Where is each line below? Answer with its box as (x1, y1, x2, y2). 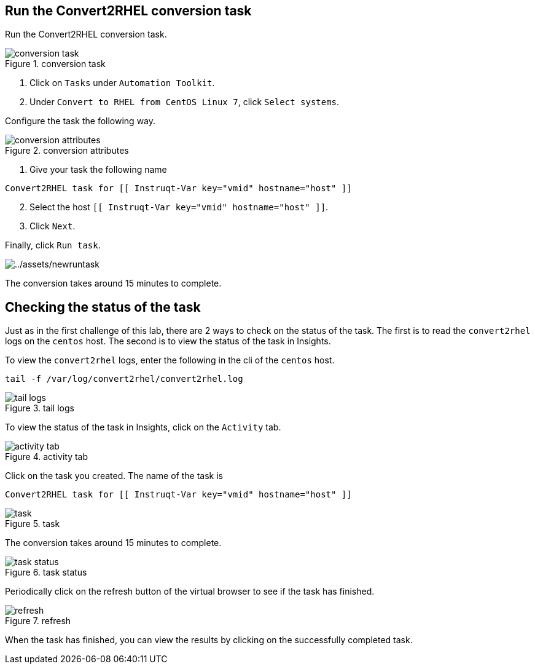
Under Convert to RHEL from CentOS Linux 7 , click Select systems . (29, 97, 340, 108)
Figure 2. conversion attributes (5, 145, 129, 156)
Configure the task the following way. (5, 116, 156, 127)
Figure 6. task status (5, 567, 87, 578)
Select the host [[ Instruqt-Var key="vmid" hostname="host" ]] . (29, 202, 329, 213)
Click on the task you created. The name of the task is (5, 470, 223, 481)
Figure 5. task (5, 518, 60, 529)
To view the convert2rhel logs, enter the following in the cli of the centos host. (5, 355, 335, 366)
